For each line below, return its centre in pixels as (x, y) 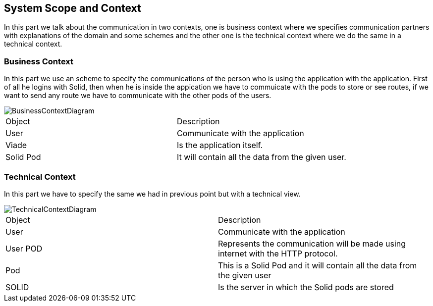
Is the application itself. (220, 145)
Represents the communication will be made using (312, 243)
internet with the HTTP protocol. (278, 253)
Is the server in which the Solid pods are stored (306, 287)
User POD (24, 248)
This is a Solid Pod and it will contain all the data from (318, 265)
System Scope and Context (73, 8)
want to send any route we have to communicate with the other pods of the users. (138, 96)
